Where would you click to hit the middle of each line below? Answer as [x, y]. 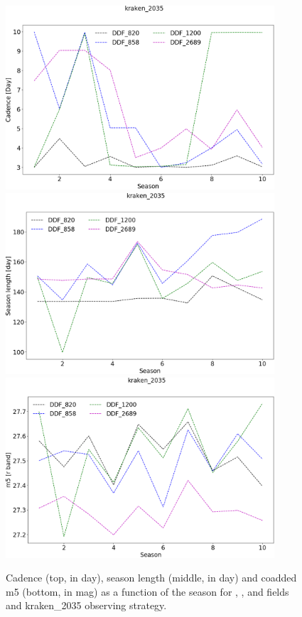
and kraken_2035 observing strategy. [86, 605]
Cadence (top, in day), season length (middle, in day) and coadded [151, 578]
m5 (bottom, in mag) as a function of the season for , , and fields [147, 591]
